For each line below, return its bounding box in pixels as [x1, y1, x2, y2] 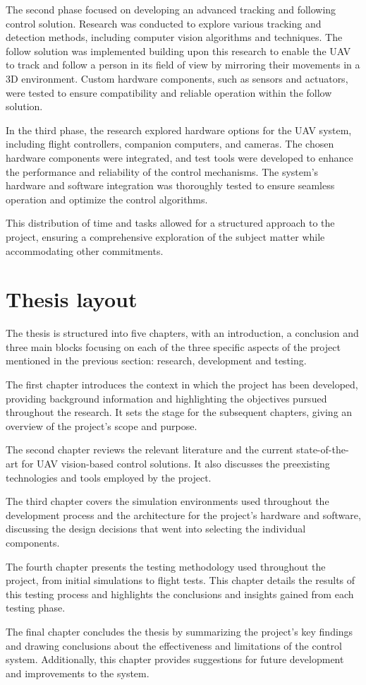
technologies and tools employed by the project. [6, 470, 212, 484]
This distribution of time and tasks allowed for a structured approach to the [6, 215, 335, 230]
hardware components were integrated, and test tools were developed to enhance [6, 150, 353, 165]
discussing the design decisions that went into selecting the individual [6, 521, 306, 536]
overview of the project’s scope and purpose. [6, 418, 197, 433]
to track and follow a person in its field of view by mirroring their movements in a [6, 57, 360, 72]
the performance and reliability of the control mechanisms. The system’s [6, 164, 319, 179]
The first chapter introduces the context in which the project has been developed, [6, 377, 358, 391]
